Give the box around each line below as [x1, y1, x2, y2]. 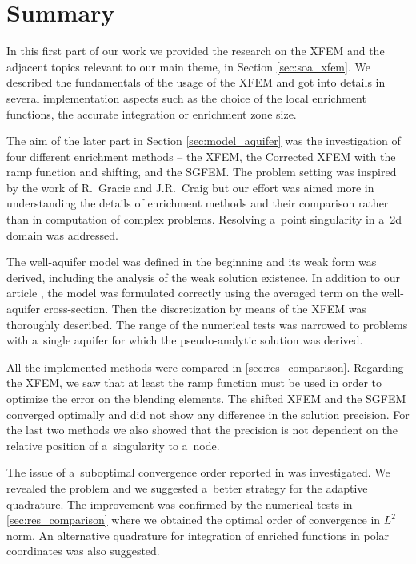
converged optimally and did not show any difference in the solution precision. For [6, 405, 410, 422]
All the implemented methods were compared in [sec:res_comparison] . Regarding [6, 358, 404, 375]
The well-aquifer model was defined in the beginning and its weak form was [6, 253, 377, 270]
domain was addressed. [6, 226, 118, 243]
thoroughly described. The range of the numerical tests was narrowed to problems [6, 316, 408, 332]
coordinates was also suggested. [6, 542, 160, 559]
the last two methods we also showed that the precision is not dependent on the [6, 421, 398, 438]
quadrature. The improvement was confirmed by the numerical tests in [6, 495, 353, 512]
